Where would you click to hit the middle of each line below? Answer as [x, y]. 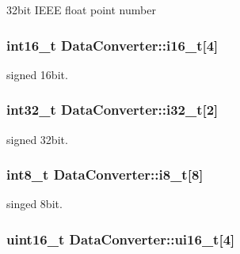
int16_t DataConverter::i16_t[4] [112, 45]
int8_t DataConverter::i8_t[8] [105, 174]
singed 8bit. [34, 204]
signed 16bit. [37, 74]
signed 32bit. [37, 139]
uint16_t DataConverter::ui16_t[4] [121, 239]
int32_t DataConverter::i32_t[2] [112, 110]
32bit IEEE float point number [81, 9]
